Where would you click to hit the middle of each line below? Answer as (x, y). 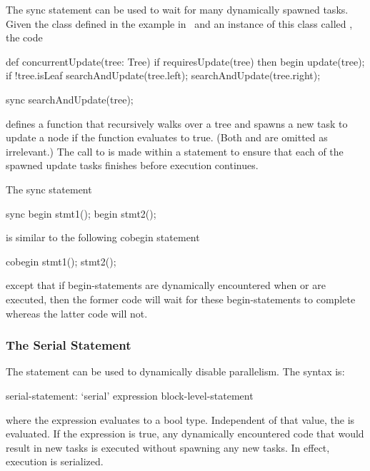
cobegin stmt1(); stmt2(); (61, 261)
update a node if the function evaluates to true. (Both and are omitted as (167, 137)
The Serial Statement (69, 345)
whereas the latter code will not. (77, 313)
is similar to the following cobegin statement (103, 237)
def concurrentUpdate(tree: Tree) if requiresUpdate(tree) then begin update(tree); (185, 61)
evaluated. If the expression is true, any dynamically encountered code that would (185, 434)
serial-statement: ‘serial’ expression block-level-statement (130, 395)
